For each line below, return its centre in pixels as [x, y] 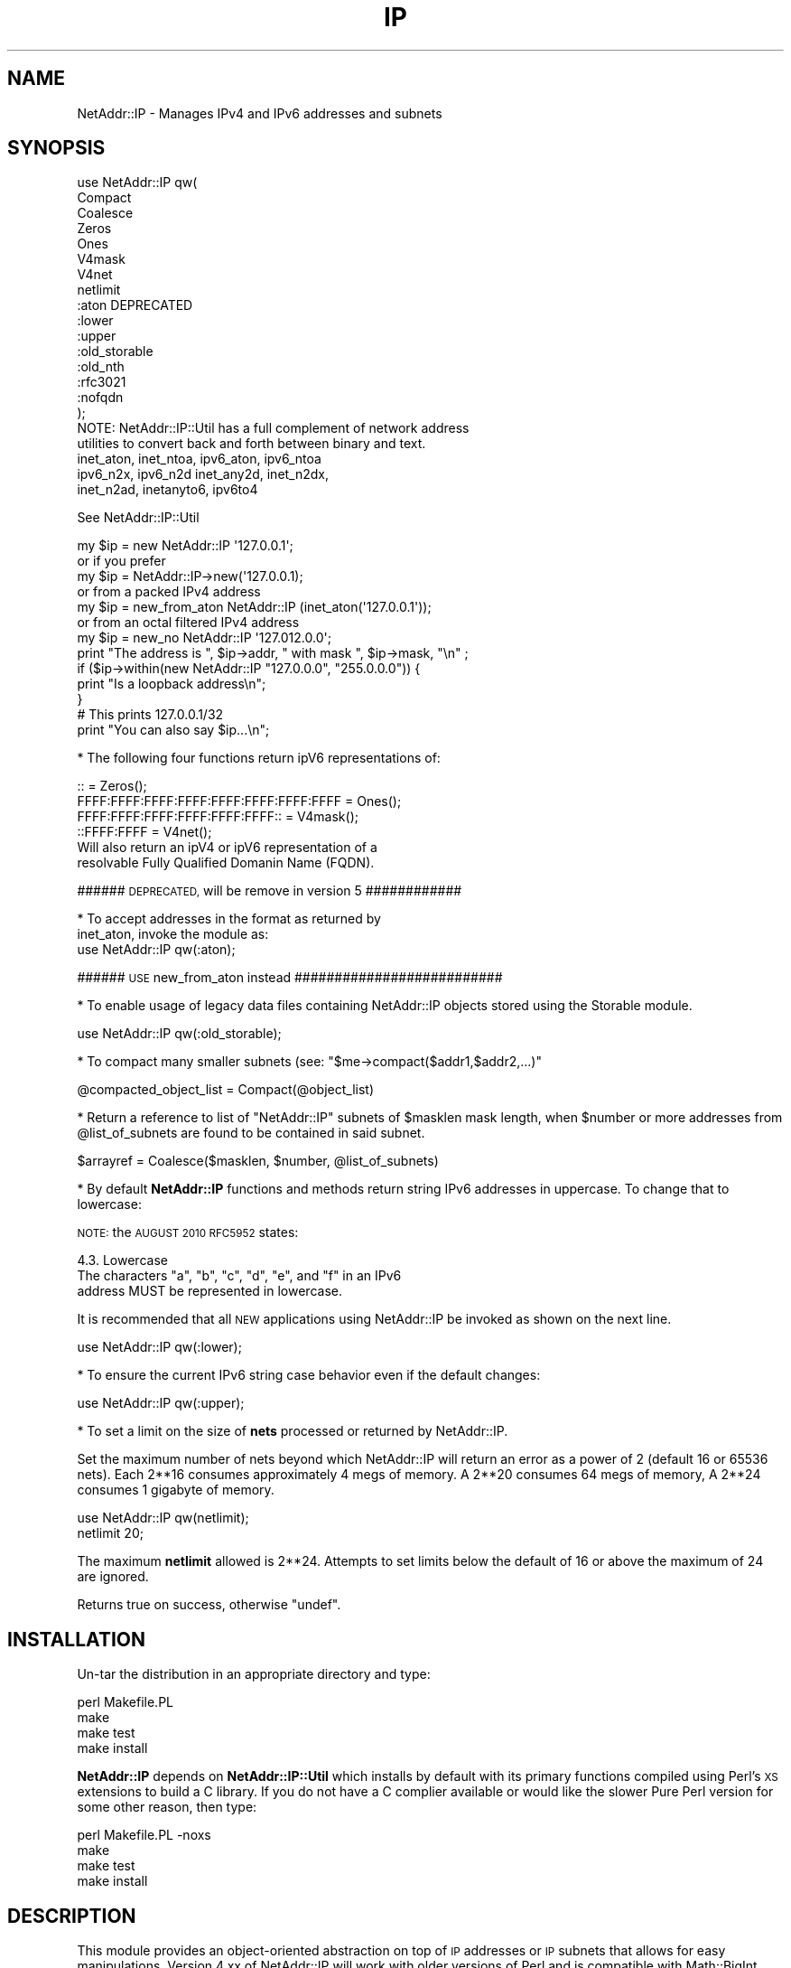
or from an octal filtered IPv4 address [188, 623]
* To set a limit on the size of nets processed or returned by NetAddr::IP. [293, 1431]
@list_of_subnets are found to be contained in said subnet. [251, 1133]
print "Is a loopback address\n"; [172, 684]
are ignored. [113, 1577]
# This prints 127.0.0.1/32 [150, 715]
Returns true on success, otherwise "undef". [209, 1605]
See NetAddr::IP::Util [138, 518]
